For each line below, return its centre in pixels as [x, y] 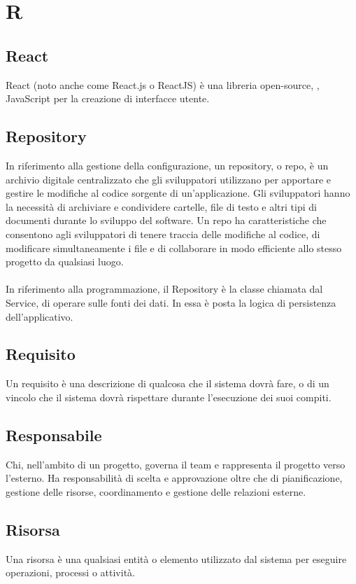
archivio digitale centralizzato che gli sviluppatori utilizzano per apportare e [169, 179]
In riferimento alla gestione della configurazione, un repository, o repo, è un [167, 165]
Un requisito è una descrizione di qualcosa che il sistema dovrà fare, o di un [168, 383]
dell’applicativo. [40, 316]
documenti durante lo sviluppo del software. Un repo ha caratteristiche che [166, 220]
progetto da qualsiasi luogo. [65, 262]
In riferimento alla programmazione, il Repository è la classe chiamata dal [164, 289]
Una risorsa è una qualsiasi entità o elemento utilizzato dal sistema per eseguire [176, 558]
